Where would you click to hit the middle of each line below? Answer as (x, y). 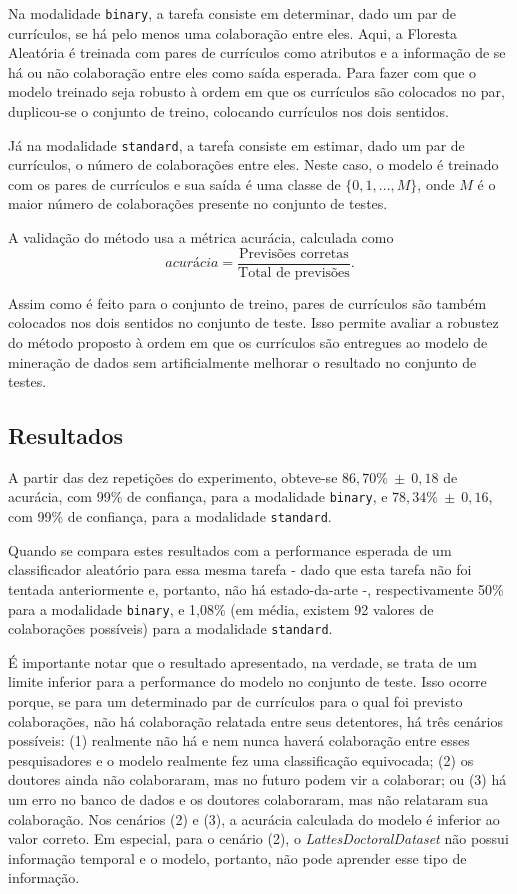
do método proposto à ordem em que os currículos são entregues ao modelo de (248, 341)
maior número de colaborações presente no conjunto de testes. (198, 203)
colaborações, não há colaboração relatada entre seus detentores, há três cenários (255, 720)
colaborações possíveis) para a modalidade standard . (170, 628)
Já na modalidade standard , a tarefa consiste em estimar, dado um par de (236, 144)
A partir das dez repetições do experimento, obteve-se (173, 476)
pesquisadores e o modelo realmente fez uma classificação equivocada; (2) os (241, 759)
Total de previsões (294, 272)
